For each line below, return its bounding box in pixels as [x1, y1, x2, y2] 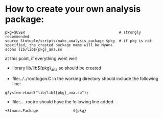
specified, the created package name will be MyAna [5, 42, 113, 47]
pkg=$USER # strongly [5, 30, 141, 35]
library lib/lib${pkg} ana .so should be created [12, 65, 101, 72]
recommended [5, 34, 29, 39]
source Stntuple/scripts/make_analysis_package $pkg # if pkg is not [5, 38, 152, 43]
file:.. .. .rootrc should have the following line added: [12, 98, 115, 104]
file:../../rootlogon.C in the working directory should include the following [12, 76, 159, 81]
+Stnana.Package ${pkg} [5, 108, 87, 113]
